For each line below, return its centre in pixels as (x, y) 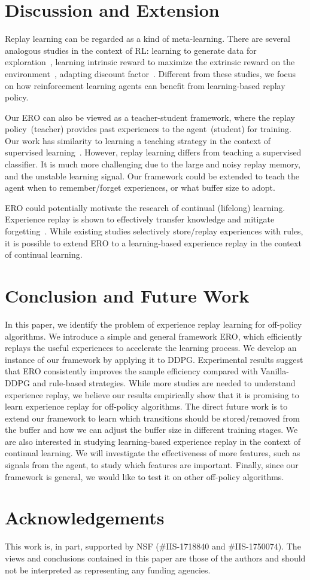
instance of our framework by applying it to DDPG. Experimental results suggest (154, 359)
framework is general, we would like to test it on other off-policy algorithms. (145, 476)
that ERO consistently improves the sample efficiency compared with (131, 371)
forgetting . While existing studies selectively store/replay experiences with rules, (154, 231)
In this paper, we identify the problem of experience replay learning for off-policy (154, 324)
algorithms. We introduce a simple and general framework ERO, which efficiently (154, 336)
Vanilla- (275, 371)
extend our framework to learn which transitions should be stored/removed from (152, 418)
